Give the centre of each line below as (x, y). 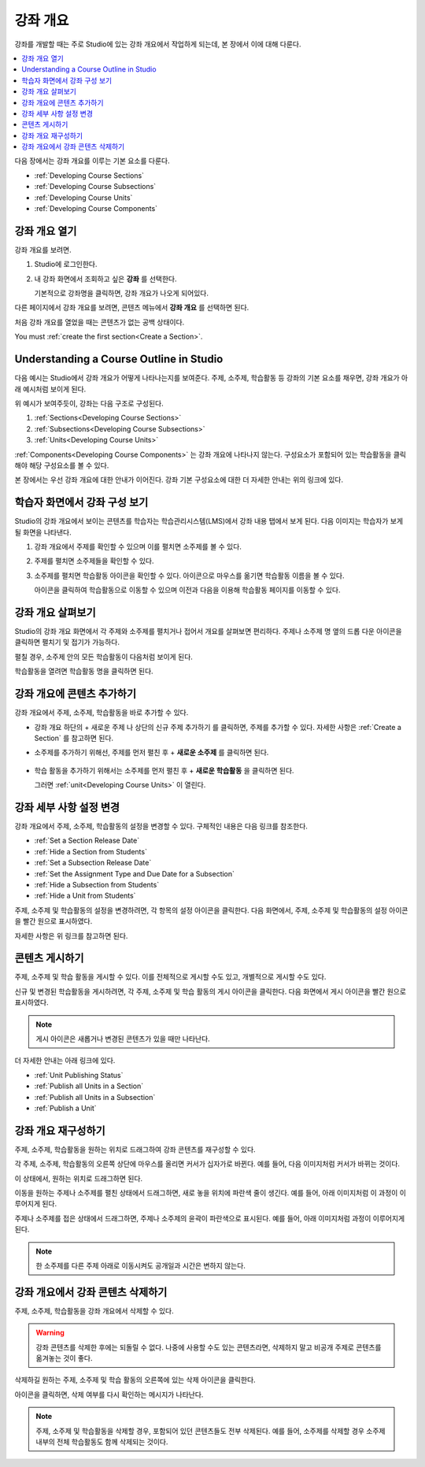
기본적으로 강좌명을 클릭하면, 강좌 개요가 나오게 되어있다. (121, 293)
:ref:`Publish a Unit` (66, 1108)
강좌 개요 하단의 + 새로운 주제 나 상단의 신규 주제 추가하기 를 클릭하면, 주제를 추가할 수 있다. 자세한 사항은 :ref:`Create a (218, 727)
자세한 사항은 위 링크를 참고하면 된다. (71, 935)
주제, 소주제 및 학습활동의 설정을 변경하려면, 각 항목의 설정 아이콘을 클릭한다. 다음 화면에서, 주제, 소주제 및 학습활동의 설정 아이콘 (211, 910)
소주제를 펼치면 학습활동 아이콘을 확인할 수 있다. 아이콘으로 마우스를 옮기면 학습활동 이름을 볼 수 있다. (189, 576)
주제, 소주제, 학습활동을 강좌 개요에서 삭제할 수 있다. (94, 1310)
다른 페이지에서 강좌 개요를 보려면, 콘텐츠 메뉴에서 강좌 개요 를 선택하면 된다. (132, 308)
